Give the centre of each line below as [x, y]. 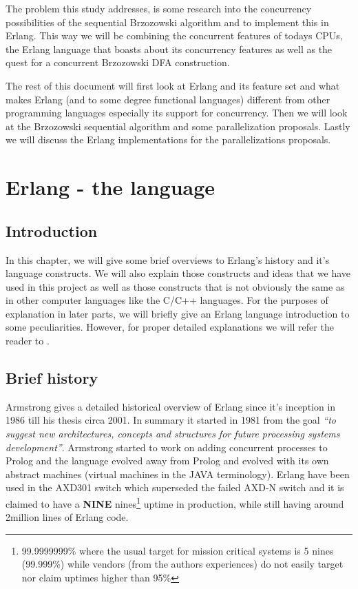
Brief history [52, 378]
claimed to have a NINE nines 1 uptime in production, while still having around [175, 503]
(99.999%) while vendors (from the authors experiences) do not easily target [182, 564]
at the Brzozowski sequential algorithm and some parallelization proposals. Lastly [178, 126]
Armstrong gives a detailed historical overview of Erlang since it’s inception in [171, 406]
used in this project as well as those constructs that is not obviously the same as [175, 286]
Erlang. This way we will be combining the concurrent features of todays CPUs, [174, 35]
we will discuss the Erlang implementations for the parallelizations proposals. [168, 139]
